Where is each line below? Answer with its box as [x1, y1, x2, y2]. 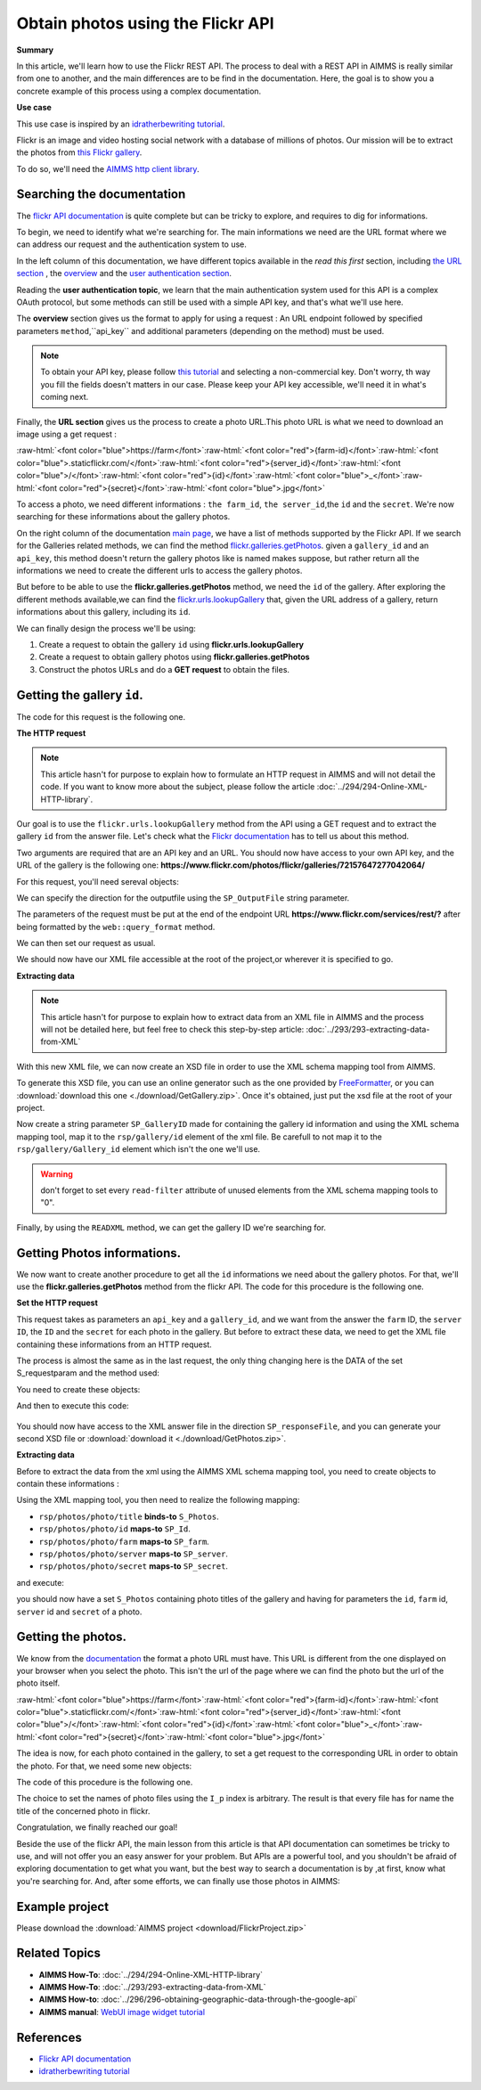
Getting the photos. [16, 1629, 127, 1645]
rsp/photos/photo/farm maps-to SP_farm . [38, 1536, 209, 1547]
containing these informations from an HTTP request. [16, 1339, 213, 1350]
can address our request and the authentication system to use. [16, 239, 247, 249]
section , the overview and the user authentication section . [16, 268, 232, 279]
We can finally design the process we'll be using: [16, 623, 196, 633]
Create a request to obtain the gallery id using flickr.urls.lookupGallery [38, 639, 305, 649]
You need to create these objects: [16, 1384, 141, 1394]
